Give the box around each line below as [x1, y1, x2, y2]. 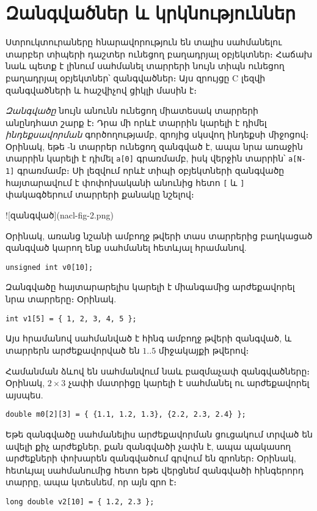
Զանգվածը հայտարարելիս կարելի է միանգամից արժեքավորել [5, 280, 295, 293]
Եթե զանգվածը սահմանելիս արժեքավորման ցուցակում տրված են [5, 427, 313, 440]
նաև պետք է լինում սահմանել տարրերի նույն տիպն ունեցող [5, 59, 285, 72]
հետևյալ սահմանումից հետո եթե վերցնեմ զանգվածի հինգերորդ [5, 463, 304, 476]
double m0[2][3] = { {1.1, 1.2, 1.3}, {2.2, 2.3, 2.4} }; [5, 410, 246, 419]
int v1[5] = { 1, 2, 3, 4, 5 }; [5, 314, 137, 323]
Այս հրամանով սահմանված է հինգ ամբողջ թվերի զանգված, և [5, 332, 292, 345]
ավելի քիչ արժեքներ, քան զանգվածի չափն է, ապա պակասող [5, 439, 291, 452]
